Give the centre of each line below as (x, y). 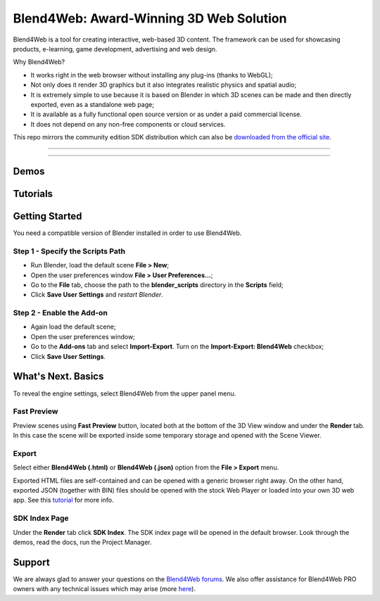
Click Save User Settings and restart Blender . (97, 295)
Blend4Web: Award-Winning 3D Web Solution (150, 18)
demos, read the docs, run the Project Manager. (82, 542)
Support (31, 562)
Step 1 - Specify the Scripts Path (69, 251)
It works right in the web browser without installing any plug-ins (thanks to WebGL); (152, 75)
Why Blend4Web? (39, 62)
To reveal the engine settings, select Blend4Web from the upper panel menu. (125, 393)
